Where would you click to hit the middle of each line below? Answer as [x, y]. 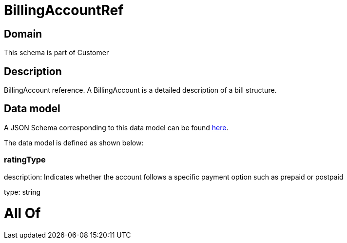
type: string [22, 192]
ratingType [25, 160]
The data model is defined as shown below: [74, 142]
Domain [23, 34]
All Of [22, 213]
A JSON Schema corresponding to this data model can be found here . [116, 127]
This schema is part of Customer [57, 53]
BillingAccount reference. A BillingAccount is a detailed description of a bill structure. [140, 90]
